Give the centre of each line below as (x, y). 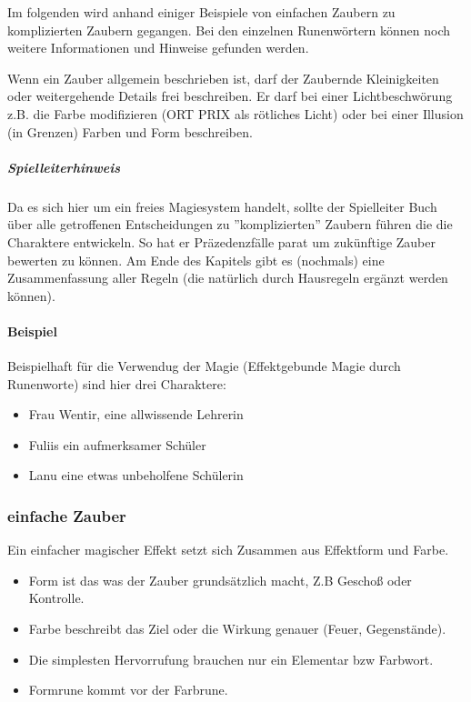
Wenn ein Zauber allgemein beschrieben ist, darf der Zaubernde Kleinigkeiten (223, 78)
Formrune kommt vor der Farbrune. (128, 690)
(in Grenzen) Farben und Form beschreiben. (130, 131)
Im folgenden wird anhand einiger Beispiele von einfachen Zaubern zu (201, 12)
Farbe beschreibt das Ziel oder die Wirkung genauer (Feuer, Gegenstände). (237, 629)
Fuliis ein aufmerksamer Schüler (117, 444)
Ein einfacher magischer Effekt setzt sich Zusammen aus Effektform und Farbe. (228, 550)
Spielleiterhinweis (64, 167)
